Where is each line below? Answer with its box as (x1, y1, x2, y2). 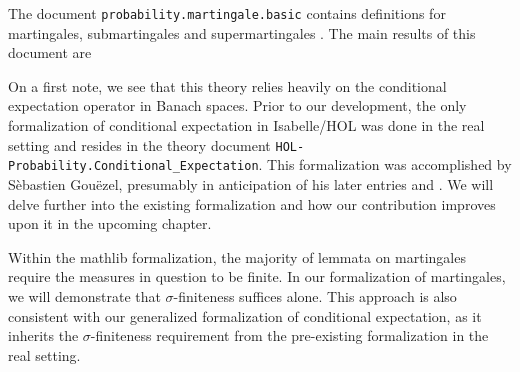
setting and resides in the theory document (8, 134, 271, 155)
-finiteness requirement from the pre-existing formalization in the (90, 325, 489, 346)
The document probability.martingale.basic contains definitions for (8, 3, 446, 23)
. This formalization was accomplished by (258, 154, 512, 175)
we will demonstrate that (8, 285, 161, 306)
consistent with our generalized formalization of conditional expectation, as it (8, 305, 482, 326)
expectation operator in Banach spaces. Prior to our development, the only (8, 95, 467, 116)
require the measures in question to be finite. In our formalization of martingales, (8, 266, 506, 287)
